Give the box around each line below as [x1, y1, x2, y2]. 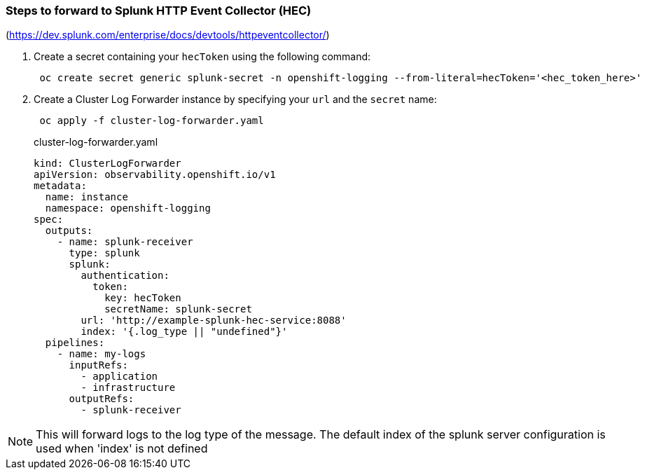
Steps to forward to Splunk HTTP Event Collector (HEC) [6, 4, 312, 18]
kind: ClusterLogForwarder [34, 158, 181, 170]
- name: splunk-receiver [57, 236, 193, 248]
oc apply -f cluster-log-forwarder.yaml [39, 115, 264, 127]
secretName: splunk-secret [104, 303, 252, 315]
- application [81, 371, 158, 383]
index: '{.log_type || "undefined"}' [81, 326, 288, 338]
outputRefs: [69, 393, 134, 405]
